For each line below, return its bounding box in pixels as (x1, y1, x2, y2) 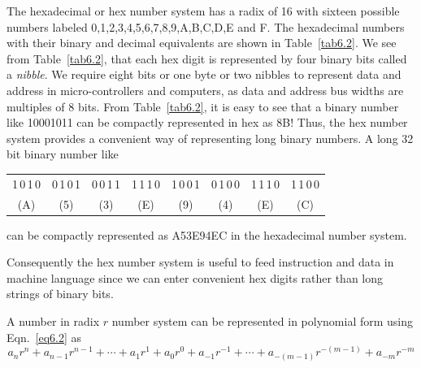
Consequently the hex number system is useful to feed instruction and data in (7, 253, 394, 271)
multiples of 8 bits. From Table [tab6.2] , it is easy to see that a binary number (7, 97, 399, 115)
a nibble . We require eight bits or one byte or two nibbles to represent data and (7, 66, 401, 83)
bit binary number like (7, 145, 119, 162)
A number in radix (7, 313, 100, 329)
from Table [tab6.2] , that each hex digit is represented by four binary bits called (7, 50, 407, 67)
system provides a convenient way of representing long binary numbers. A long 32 (7, 129, 414, 146)
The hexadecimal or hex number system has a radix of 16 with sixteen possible (7, 2, 400, 19)
